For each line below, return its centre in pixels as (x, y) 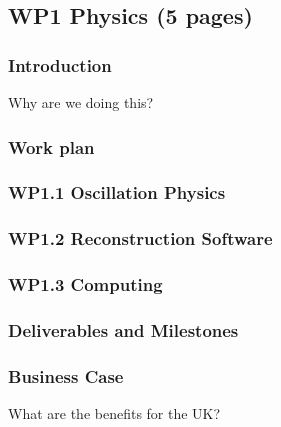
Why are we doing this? (81, 102)
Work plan (51, 146)
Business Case (66, 375)
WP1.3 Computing (85, 284)
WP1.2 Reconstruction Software (140, 238)
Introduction (60, 64)
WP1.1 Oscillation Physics (117, 192)
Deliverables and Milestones (123, 329)
